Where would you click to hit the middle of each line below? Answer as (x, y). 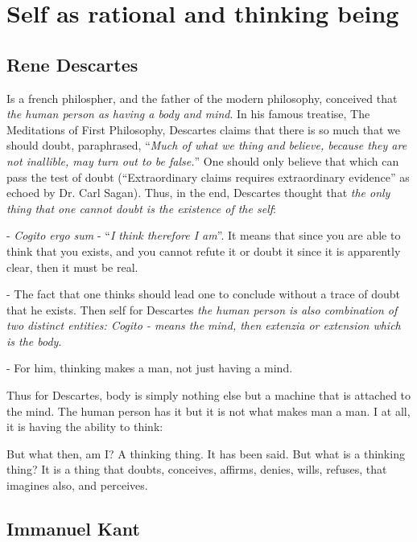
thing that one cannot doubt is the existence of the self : (141, 208)
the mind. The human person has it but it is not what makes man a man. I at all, (208, 411)
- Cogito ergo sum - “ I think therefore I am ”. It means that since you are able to (204, 235)
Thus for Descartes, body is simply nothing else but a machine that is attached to (209, 395)
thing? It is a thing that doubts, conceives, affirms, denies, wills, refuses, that (197, 469)
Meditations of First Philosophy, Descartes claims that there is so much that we (203, 129)
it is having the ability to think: (85, 427)
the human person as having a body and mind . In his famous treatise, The (188, 114)
